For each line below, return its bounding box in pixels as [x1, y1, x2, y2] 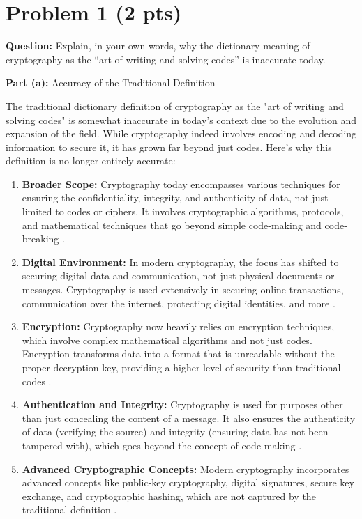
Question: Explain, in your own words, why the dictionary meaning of [6, 38, 310, 53]
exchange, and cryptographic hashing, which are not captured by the [22, 488, 316, 503]
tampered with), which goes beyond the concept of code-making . [22, 437, 302, 452]
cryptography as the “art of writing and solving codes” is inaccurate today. [6, 52, 326, 66]
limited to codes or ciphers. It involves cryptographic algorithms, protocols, [22, 204, 344, 219]
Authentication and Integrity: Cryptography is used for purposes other [22, 397, 343, 412]
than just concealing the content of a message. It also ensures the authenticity [22, 410, 356, 425]
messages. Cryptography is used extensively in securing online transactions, [22, 282, 344, 297]
